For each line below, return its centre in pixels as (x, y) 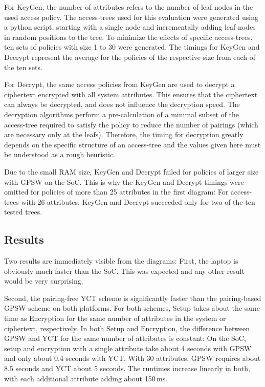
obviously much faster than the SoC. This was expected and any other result (124, 271)
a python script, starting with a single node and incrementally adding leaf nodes (130, 27)
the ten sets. (23, 67)
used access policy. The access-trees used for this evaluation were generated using (131, 17)
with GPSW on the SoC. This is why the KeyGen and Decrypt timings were (124, 181)
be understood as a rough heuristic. (60, 154)
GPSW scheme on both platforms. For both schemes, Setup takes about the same (132, 308)
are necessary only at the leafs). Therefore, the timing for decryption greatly (124, 134)
